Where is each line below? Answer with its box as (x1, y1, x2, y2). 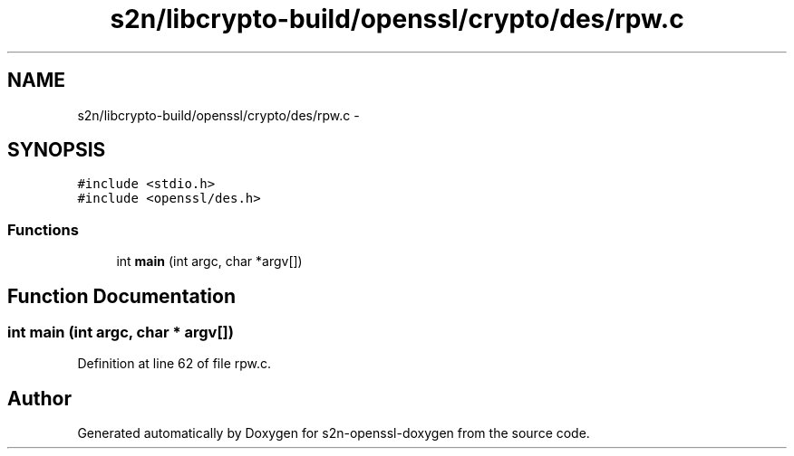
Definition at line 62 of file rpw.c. (77, 356, 272, 372)
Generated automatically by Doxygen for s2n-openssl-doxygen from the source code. (77, 425, 590, 442)
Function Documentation (7, 284, 236, 308)
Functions (7, 220, 79, 239)
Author (7, 386, 72, 410)
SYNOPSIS (7, 138, 106, 162)
